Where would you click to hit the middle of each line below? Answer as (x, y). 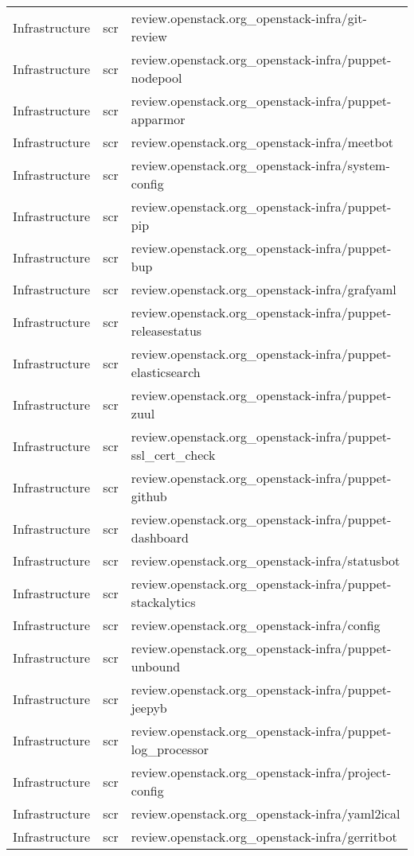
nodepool (156, 78)
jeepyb (149, 708)
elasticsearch (166, 372)
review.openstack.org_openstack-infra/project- (261, 772)
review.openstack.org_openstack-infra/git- (249, 18)
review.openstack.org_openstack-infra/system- (260, 165)
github (149, 496)
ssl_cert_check (173, 455)
